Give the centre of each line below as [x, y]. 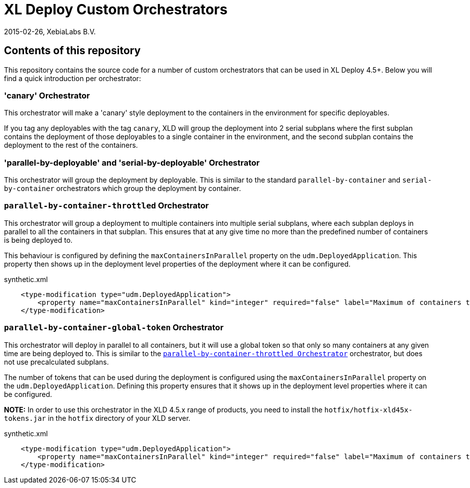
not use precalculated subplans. [57, 362]
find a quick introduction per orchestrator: [73, 78]
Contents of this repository [72, 51]
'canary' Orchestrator [47, 95]
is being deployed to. [38, 240]
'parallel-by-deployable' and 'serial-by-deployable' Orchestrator [132, 162]
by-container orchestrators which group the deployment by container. [123, 189]
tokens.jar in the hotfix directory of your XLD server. [97, 418]
